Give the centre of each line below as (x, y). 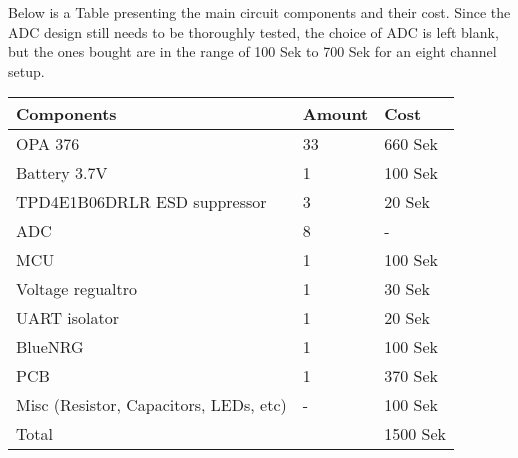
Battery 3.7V (62, 173)
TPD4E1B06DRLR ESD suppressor (141, 202)
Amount (335, 114)
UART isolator (68, 318)
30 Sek (407, 289)
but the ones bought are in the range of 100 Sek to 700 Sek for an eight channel (252, 51)
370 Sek (411, 376)
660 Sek (411, 144)
